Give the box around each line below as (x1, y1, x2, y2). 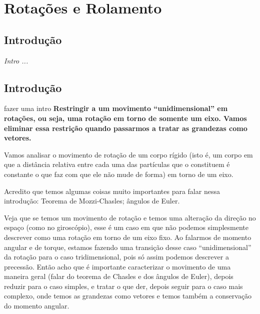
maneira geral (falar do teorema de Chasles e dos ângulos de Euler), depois (4, 271, 233, 281)
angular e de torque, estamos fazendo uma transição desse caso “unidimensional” (4, 241, 251, 252)
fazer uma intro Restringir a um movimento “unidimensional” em (4, 103, 228, 113)
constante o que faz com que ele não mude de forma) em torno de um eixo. (4, 168, 233, 179)
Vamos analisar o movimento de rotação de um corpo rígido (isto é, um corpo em (4, 149, 253, 159)
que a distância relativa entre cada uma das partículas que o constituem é (4, 159, 230, 169)
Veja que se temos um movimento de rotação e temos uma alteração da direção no (4, 212, 256, 222)
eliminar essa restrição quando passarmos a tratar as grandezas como (4, 122, 247, 133)
